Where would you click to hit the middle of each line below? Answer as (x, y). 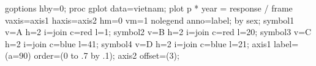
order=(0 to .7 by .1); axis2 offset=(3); (107, 55)
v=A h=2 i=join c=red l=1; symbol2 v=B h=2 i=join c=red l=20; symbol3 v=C (158, 32)
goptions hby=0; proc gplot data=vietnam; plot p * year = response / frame (149, 8)
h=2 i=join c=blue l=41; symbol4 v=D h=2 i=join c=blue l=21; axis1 (138, 43)
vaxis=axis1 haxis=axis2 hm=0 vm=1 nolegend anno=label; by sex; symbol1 (150, 20)
